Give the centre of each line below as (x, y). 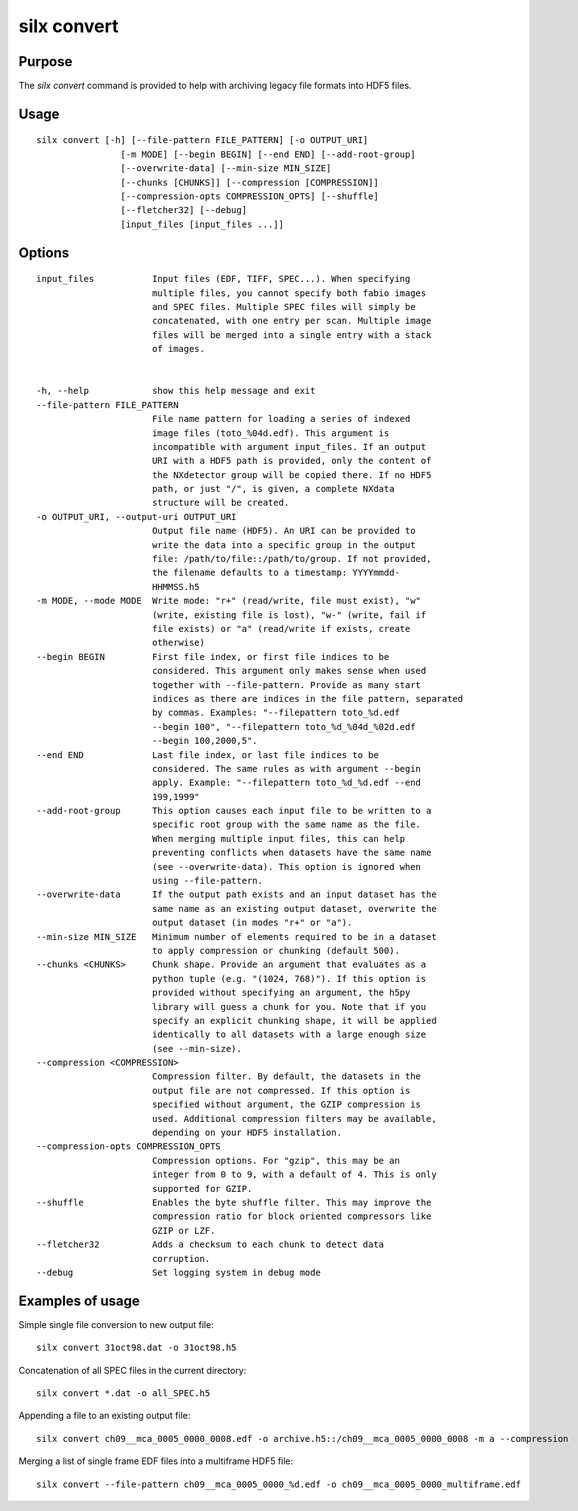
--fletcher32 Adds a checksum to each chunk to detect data (210, 1244)
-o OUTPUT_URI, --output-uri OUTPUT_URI (136, 516)
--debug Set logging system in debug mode (179, 1272)
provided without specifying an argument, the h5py (281, 993)
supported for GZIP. (202, 1188)
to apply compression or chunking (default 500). (275, 950)
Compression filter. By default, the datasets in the (286, 1076)
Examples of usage (79, 1300)
